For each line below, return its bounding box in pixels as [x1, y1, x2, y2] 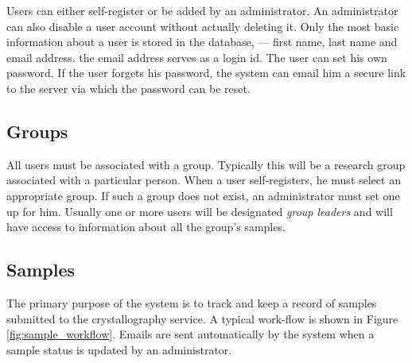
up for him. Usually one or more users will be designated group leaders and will [6, 203, 393, 219]
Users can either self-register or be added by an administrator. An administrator [6, 2, 398, 18]
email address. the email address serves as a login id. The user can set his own [6, 48, 387, 65]
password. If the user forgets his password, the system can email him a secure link [6, 64, 406, 81]
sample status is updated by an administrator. [6, 341, 232, 357]
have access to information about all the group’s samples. [6, 218, 286, 235]
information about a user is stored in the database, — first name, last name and [6, 33, 398, 50]
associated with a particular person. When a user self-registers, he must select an [6, 172, 401, 188]
